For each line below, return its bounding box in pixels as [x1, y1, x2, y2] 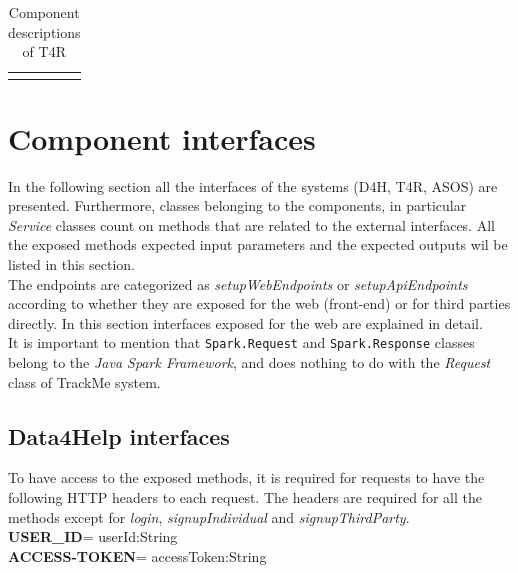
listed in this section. [8, 254, 136, 275]
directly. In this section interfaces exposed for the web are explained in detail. [8, 312, 483, 333]
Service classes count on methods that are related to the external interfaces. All [8, 214, 495, 235]
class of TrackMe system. [8, 371, 161, 392]
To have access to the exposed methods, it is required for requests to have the [8, 467, 485, 488]
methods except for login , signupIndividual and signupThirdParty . [8, 506, 410, 527]
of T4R [22, 41, 66, 62]
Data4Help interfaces [8, 420, 230, 451]
